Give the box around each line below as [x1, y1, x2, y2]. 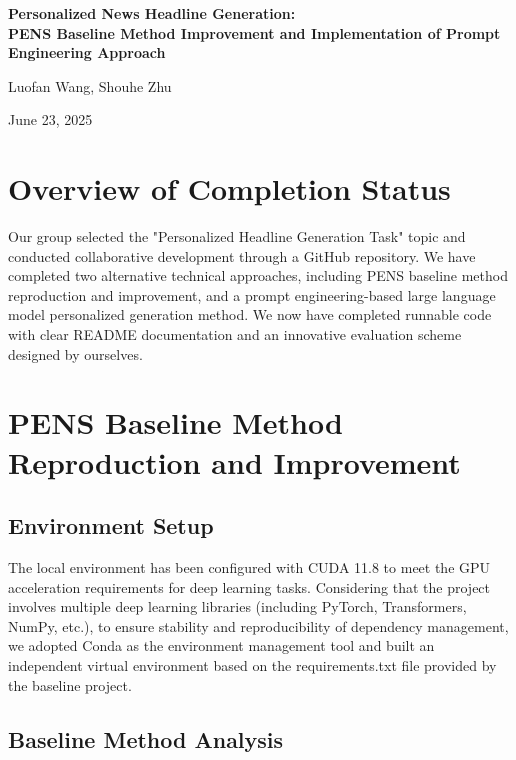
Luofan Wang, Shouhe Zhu [8, 75, 172, 96]
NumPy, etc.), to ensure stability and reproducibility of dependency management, [8, 615, 509, 636]
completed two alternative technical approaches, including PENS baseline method [8, 265, 508, 286]
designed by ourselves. [8, 343, 143, 364]
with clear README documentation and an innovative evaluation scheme [8, 324, 462, 345]
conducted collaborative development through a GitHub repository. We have [8, 245, 476, 266]
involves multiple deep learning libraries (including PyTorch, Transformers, [8, 596, 467, 617]
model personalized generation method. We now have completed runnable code [8, 304, 492, 325]
